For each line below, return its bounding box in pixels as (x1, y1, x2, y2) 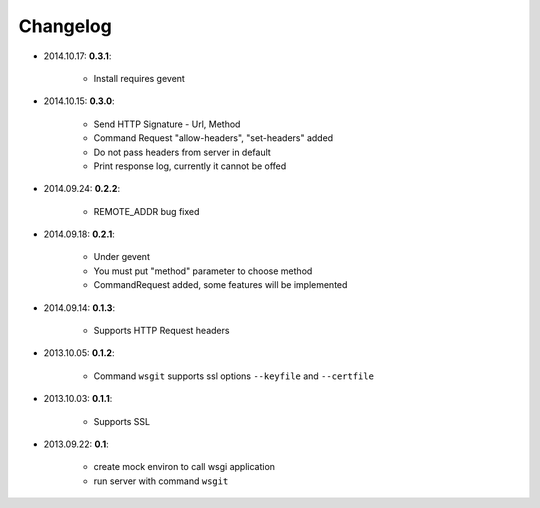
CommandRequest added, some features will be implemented (93, 279, 348, 291)
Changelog (18, 15, 112, 37)
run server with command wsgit (93, 475, 229, 487)
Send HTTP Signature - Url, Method (93, 118, 241, 130)
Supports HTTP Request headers (93, 325, 230, 337)
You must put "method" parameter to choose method (93, 265, 313, 277)
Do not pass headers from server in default (93, 146, 272, 158)
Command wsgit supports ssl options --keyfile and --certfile (93, 370, 375, 382)
